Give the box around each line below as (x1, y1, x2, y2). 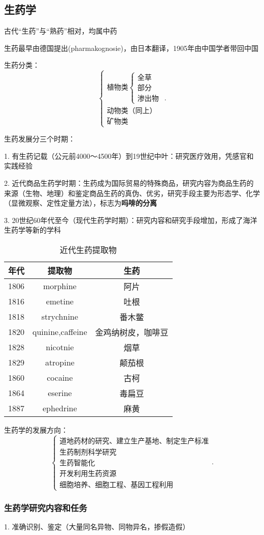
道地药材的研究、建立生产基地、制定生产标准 (59, 437, 209, 445)
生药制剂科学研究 (59, 448, 117, 456)
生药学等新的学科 (4, 224, 61, 235)
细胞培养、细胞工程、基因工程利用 (59, 481, 174, 489)
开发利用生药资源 (59, 470, 117, 477)
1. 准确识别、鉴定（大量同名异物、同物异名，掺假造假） (4, 521, 190, 532)
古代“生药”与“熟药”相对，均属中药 (4, 25, 117, 36)
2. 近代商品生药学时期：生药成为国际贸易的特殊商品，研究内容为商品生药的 (4, 177, 254, 188)
